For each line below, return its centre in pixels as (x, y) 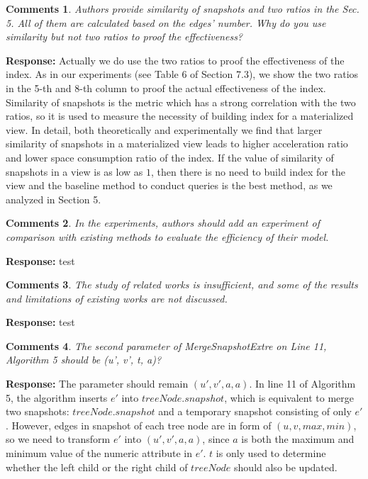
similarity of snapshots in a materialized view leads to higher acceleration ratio (177, 143)
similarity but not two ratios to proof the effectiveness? (124, 36)
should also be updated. (286, 467)
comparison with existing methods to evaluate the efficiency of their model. (167, 236)
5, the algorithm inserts (57, 397)
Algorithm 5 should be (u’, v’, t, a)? (84, 360)
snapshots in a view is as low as (74, 171)
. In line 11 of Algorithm (302, 384)
